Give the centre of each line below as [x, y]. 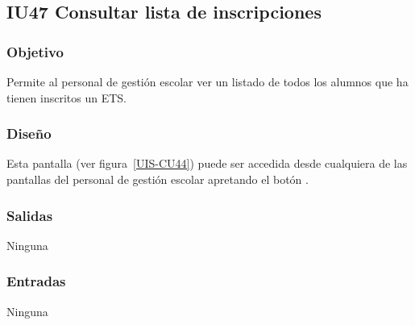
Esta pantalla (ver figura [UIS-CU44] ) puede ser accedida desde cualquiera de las [207, 163]
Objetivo [35, 51]
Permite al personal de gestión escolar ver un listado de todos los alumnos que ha [207, 81]
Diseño [29, 133]
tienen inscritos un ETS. [66, 97]
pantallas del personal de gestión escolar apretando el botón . [158, 179]
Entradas [36, 281]
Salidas [30, 215]
